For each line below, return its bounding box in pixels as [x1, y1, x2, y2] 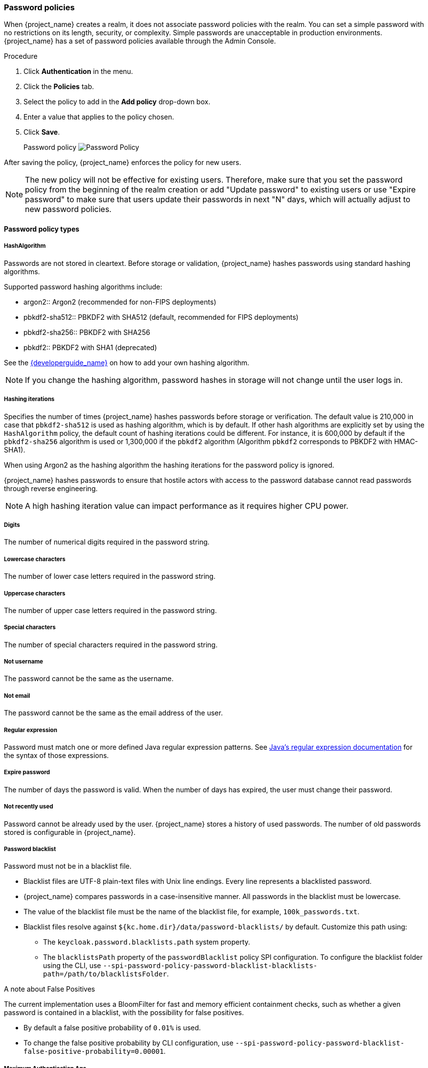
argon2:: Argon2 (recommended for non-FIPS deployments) [23, 297, 216, 306]
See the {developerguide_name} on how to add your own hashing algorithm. [4, 358, 249, 367]
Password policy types [4, 224, 80, 233]
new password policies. [25, 204, 112, 214]
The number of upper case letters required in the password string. [4, 606, 217, 615]
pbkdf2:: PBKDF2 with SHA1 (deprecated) [23, 343, 157, 352]
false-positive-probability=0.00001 [23, 1047, 164, 1056]
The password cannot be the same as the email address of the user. [4, 709, 223, 717]
